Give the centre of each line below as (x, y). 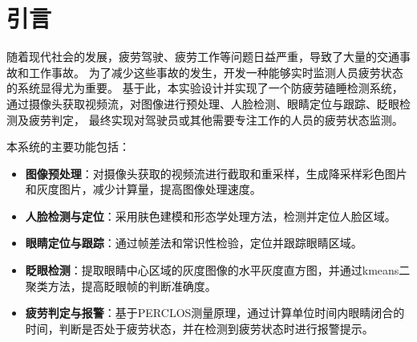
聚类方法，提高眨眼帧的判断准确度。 (121, 285)
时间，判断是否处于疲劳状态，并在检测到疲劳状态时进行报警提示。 (199, 328)
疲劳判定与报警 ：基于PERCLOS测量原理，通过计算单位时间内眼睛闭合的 (215, 313)
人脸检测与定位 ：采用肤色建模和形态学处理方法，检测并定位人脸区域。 (211, 216)
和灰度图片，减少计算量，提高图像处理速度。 (143, 189)
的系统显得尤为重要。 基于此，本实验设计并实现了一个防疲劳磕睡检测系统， (205, 88)
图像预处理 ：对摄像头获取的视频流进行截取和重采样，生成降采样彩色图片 (216, 173)
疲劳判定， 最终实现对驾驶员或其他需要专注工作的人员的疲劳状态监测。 (216, 119)
